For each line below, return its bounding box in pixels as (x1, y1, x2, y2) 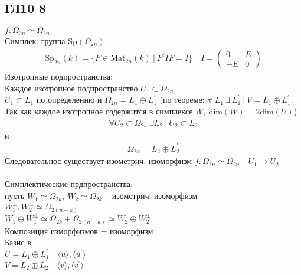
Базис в (5, 236, 31, 248)
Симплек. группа (5, 34, 66, 47)
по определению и (36, 93, 102, 106)
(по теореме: (159, 93, 205, 106)
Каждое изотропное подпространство (5, 81, 138, 94)
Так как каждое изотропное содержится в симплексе (5, 105, 193, 117)
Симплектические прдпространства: (5, 178, 133, 190)
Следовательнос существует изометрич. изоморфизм (5, 155, 192, 167)
